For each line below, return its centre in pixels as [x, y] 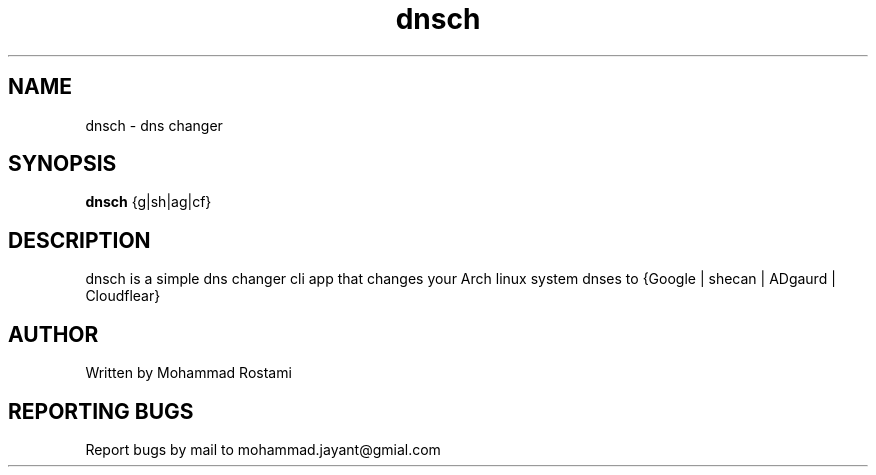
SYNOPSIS [62, 164]
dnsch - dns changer [154, 125]
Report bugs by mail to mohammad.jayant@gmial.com [263, 449]
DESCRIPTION [79, 240]
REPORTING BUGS [101, 411]
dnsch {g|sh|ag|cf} [148, 202]
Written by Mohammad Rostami [188, 373]
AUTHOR [53, 334]
